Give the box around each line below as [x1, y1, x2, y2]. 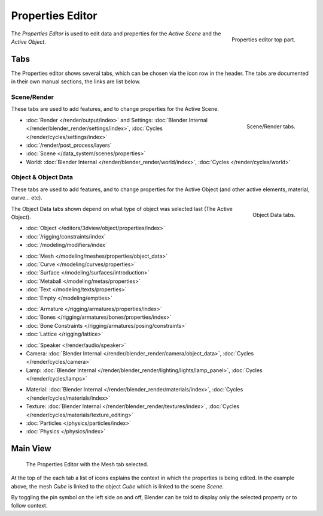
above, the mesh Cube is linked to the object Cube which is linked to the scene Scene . [11, 482, 224, 490]
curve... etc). [11, 194, 43, 201]
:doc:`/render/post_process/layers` [26, 141, 112, 149]
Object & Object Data [11, 173, 73, 182]
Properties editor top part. [231, 36, 295, 43]
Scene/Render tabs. [246, 123, 295, 130]
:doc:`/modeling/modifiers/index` [26, 242, 107, 249]
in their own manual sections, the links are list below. [11, 78, 141, 85]
